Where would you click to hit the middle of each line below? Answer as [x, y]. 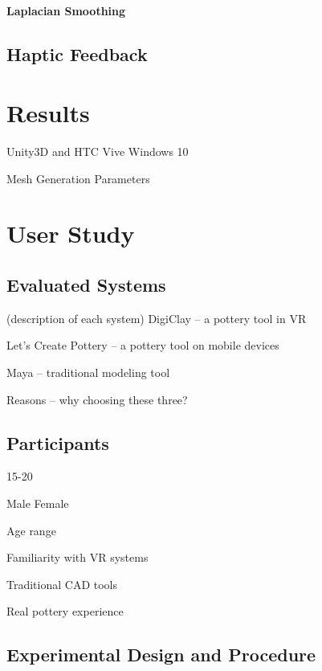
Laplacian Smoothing [66, 10]
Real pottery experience [65, 611]
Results [48, 113]
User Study [71, 233]
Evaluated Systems [86, 285]
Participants [58, 442]
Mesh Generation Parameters [78, 178]
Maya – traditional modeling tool [88, 372]
